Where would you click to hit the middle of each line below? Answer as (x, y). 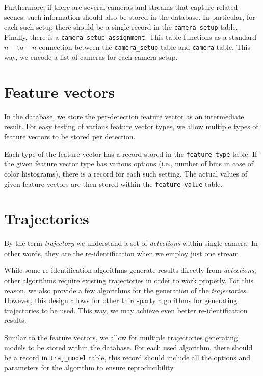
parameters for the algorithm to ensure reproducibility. (90, 367)
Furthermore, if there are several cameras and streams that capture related (121, 7)
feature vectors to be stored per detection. (70, 136)
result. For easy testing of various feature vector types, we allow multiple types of (131, 126)
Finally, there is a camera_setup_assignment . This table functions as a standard (130, 36)
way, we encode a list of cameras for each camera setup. (91, 57)
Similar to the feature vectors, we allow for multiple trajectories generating (121, 337)
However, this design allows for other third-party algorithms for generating (121, 300)
